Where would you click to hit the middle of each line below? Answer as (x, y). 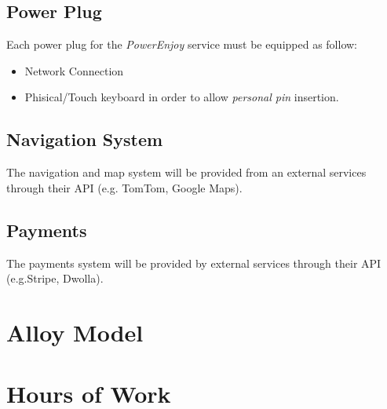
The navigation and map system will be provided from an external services (186, 172)
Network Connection (74, 70)
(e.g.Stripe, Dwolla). (55, 278)
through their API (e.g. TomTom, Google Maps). (124, 187)
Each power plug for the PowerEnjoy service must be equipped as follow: (182, 44)
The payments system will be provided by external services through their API (194, 263)
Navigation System (85, 139)
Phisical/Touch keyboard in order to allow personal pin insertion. (182, 97)
